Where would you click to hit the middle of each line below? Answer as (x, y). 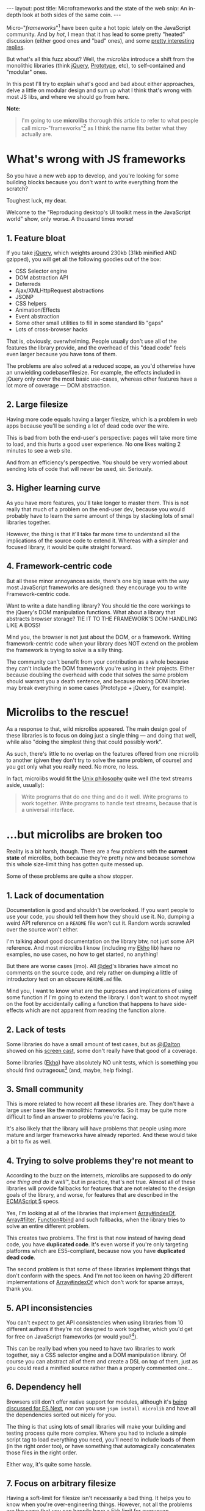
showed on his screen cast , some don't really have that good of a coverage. (102, 1051)
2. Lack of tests (36, 1029)
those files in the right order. (42, 1452)
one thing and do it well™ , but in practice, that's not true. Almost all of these (101, 1182)
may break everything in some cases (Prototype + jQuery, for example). (96, 687)
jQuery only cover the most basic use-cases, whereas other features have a (102, 379)
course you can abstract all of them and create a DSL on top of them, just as (102, 1361)
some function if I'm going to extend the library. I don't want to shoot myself (102, 997)
